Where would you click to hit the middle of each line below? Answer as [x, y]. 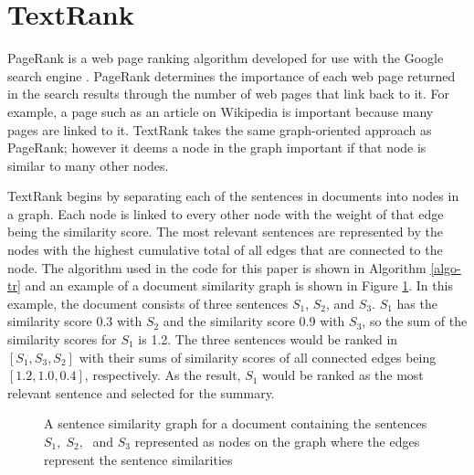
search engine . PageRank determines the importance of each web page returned [232, 75]
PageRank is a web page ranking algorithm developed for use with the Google [226, 58]
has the [417, 303]
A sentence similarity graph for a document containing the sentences [236, 423]
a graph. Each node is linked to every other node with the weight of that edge [226, 213]
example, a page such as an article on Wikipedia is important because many [221, 111]
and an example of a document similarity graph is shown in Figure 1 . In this [239, 285]
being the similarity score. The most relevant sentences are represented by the [226, 232]
